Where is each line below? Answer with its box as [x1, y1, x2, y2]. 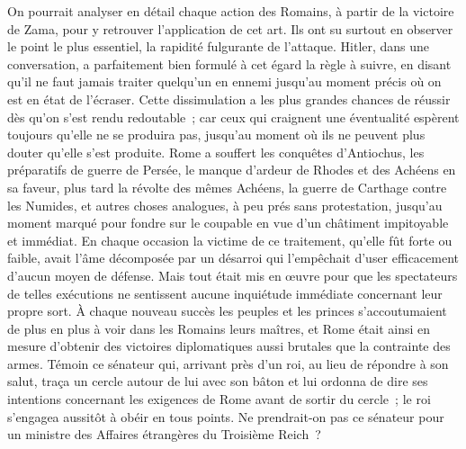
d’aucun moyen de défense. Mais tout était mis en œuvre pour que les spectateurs [7, 265, 458, 284]
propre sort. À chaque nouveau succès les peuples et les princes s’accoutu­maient [7, 301, 447, 320]
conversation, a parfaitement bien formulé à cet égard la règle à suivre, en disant [7, 54, 452, 73]
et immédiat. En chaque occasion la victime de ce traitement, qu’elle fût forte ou [7, 230, 453, 249]
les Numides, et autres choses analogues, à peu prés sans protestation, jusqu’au [7, 195, 443, 214]
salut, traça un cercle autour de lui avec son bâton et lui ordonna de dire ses [7, 372, 428, 391]
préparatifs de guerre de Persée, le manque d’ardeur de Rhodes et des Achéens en [7, 160, 456, 179]
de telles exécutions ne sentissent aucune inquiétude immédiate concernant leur [7, 283, 443, 302]
